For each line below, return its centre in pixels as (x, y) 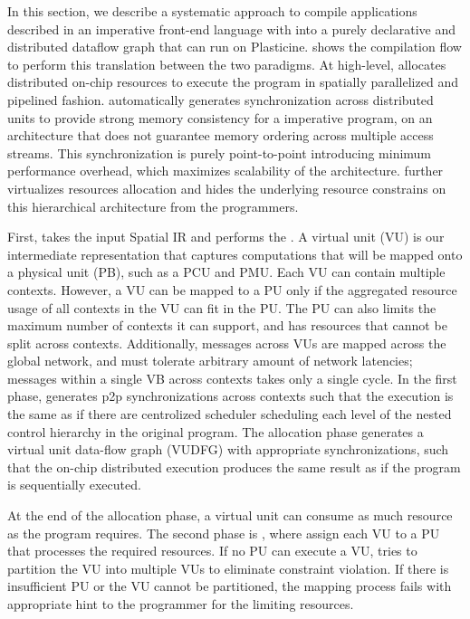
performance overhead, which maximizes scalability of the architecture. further (225, 171)
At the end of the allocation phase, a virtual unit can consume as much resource (230, 515)
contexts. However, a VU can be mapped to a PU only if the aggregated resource (232, 289)
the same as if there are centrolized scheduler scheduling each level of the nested (230, 414)
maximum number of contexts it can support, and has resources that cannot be (227, 325)
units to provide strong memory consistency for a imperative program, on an (220, 117)
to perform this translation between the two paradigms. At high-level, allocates (227, 64)
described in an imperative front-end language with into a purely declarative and (231, 29)
